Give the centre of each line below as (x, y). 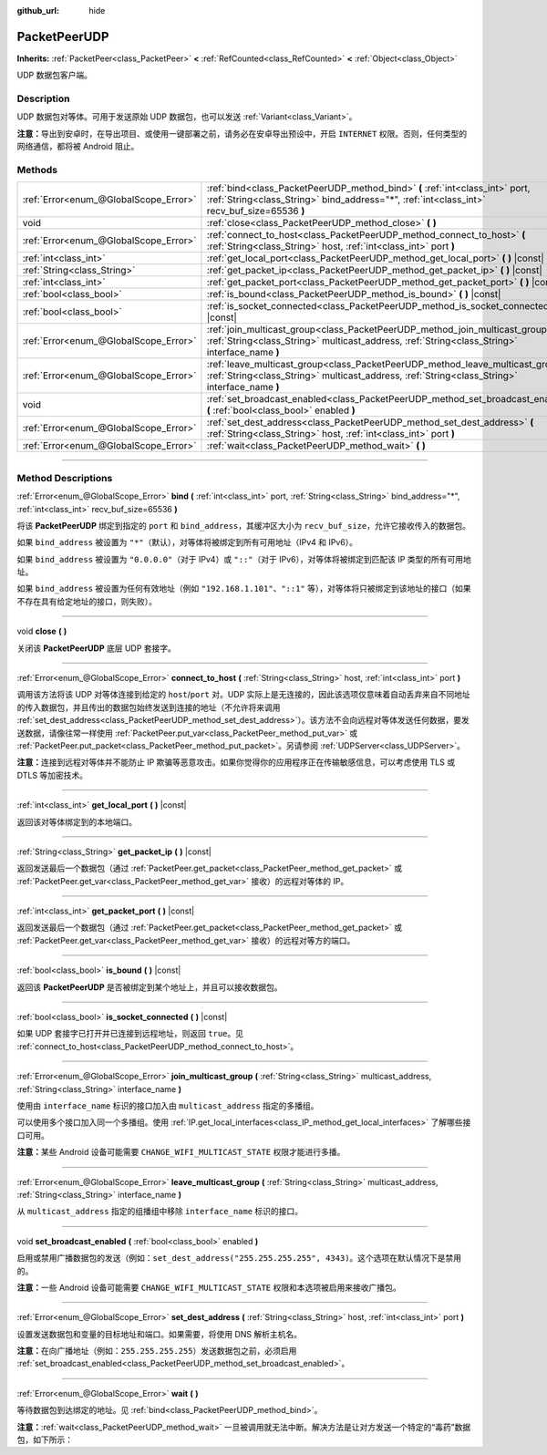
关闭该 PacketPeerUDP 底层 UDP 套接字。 (97, 648)
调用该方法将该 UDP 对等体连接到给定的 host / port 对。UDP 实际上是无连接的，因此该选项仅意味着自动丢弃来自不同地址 (244, 695)
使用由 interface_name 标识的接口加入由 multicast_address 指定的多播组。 (168, 1106)
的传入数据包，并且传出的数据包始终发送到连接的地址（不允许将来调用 (149, 707)
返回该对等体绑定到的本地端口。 (77, 821)
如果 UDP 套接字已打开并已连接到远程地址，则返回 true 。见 (130, 1034)
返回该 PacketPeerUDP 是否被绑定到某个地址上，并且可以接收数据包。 (150, 987)
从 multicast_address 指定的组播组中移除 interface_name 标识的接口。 (160, 1212)
